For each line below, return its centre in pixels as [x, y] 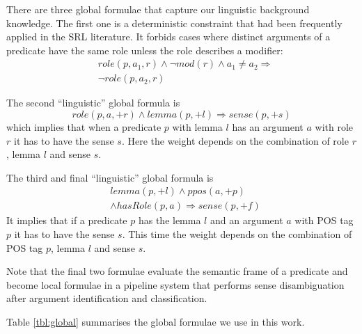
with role [334, 127]
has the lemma [170, 220]
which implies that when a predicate [84, 127]
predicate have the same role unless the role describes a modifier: [145, 50]
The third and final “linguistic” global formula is [110, 177]
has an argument [268, 127]
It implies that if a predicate [67, 220]
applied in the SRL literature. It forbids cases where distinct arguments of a [168, 37]
